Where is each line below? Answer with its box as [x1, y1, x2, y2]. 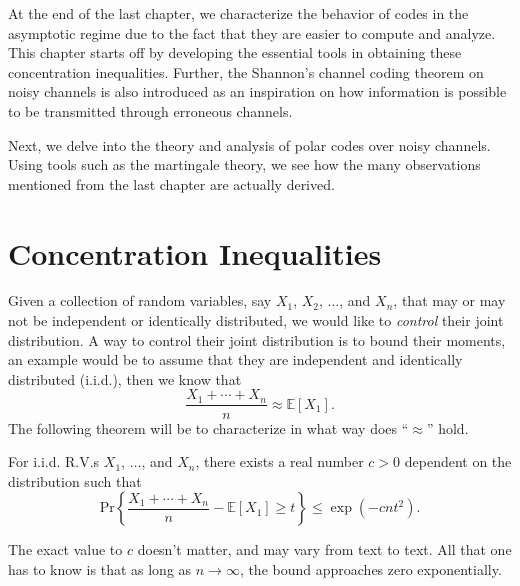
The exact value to [8, 539, 123, 560]
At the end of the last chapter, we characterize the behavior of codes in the [8, 3, 469, 23]
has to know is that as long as [8, 558, 192, 579]
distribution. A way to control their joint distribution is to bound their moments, [8, 329, 506, 350]
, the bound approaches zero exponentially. [239, 558, 502, 579]
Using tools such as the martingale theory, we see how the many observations [8, 154, 481, 175]
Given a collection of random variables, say [8, 290, 272, 311]
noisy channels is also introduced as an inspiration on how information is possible [8, 81, 507, 102]
